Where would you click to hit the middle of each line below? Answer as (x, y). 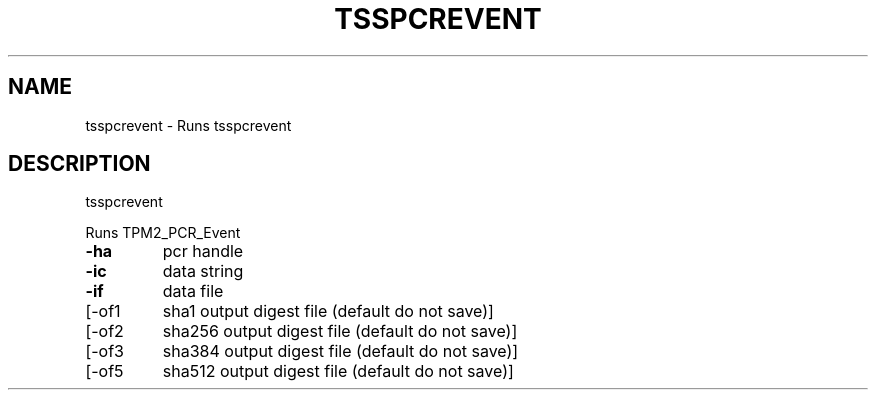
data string (203, 271)
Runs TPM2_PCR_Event (163, 233)
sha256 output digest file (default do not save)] (340, 331)
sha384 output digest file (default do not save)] (340, 351)
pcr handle (203, 251)
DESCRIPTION (79, 164)
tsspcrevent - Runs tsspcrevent (188, 125)
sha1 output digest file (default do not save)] (328, 311)
